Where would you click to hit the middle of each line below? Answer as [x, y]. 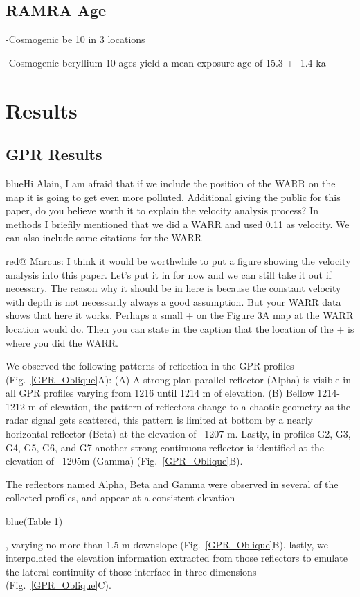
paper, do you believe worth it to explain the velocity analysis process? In [162, 210]
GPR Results [54, 154]
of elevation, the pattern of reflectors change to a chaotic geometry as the [195, 406]
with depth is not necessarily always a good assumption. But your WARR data [173, 301]
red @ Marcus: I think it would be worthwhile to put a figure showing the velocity [178, 260]
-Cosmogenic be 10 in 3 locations [75, 39]
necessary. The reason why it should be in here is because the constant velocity [173, 288]
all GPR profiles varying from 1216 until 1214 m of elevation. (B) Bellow [160, 393]
